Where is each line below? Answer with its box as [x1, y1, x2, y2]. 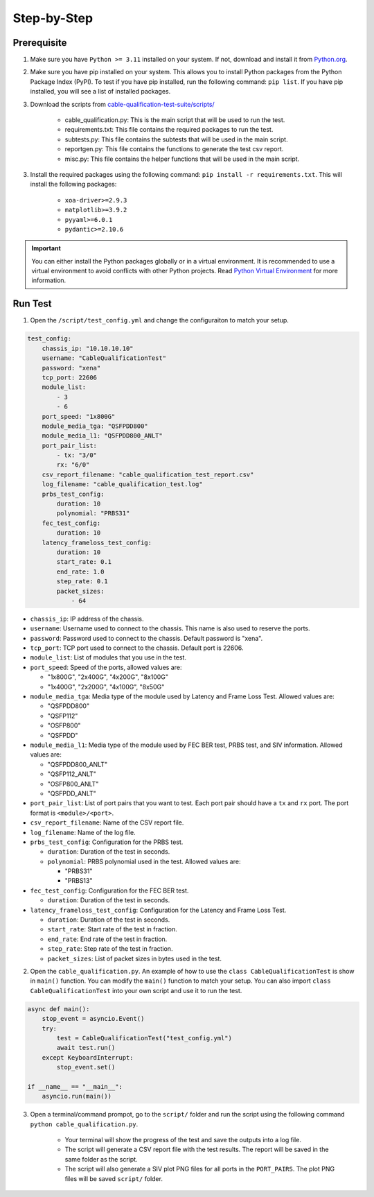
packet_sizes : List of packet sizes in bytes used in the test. [47, 954, 222, 963]
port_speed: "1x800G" [42, 413, 116, 420]
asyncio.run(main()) [42, 1092, 112, 1101]
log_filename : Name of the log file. [30, 828, 136, 836]
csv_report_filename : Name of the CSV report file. [30, 818, 184, 827]
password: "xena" [42, 364, 101, 372]
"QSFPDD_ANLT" [47, 789, 96, 798]
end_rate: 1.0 [56, 567, 105, 576]
